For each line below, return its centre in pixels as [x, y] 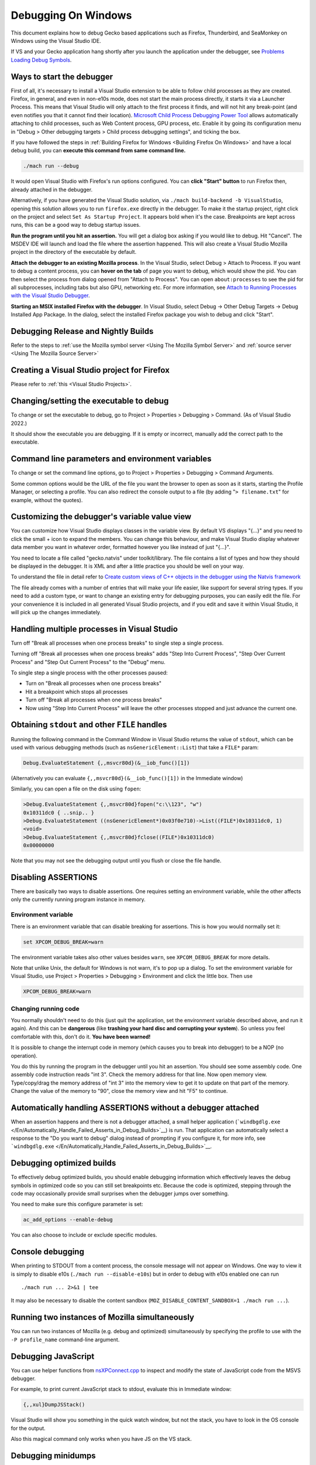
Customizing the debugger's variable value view [101, 517]
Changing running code [45, 1009]
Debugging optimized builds [63, 1163]
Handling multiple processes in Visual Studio [94, 629]
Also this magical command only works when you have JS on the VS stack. [101, 1439]
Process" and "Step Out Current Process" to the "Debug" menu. [88, 662]
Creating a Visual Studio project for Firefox [90, 370]
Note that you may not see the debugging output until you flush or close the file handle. [116, 861]
